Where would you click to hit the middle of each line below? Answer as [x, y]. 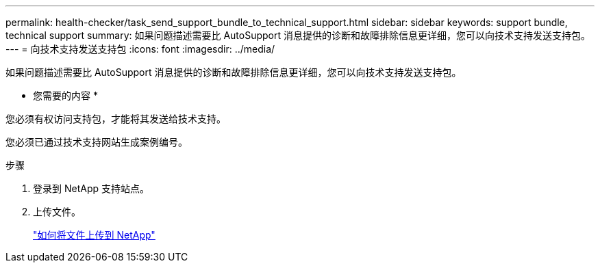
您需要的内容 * [65, 95]
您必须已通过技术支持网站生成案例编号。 [97, 142]
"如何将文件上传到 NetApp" [94, 235]
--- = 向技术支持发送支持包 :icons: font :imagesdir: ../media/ [140, 49]
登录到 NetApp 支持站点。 [91, 188]
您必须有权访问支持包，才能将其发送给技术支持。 [116, 119]
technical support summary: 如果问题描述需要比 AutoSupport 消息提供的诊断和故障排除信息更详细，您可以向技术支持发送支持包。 [298, 35]
